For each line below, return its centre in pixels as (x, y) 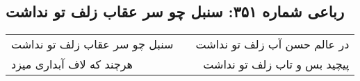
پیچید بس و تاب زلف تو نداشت (276, 64)
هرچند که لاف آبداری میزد (72, 64)
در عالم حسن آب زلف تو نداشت (272, 44)
